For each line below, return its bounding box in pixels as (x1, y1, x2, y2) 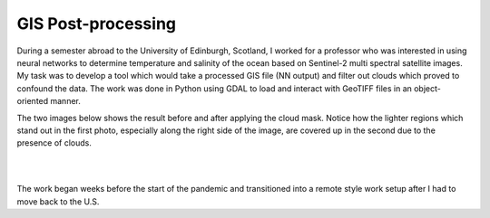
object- (413, 82, 442, 94)
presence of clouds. (16, 137, 93, 148)
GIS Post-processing (16, 14, 177, 33)
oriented (16, 96, 49, 107)
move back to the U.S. (16, 195, 100, 207)
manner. (50, 96, 81, 107)
